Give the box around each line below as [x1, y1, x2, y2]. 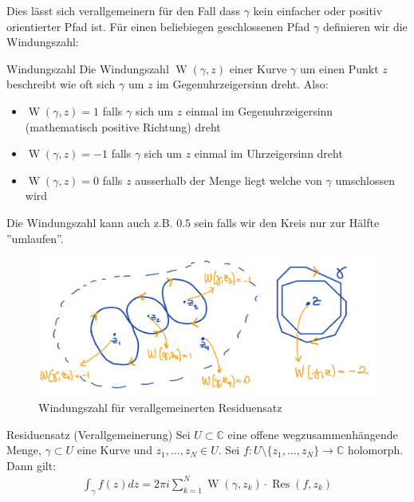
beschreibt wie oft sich [6, 76, 116, 92]
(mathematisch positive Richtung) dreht [25, 118, 221, 135]
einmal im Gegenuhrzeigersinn [185, 102, 333, 119]
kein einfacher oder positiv [253, 2, 383, 18]
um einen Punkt [299, 60, 379, 76]
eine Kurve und [77, 441, 152, 458]
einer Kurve [229, 60, 287, 76]
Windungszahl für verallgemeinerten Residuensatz [38, 399, 282, 416]
